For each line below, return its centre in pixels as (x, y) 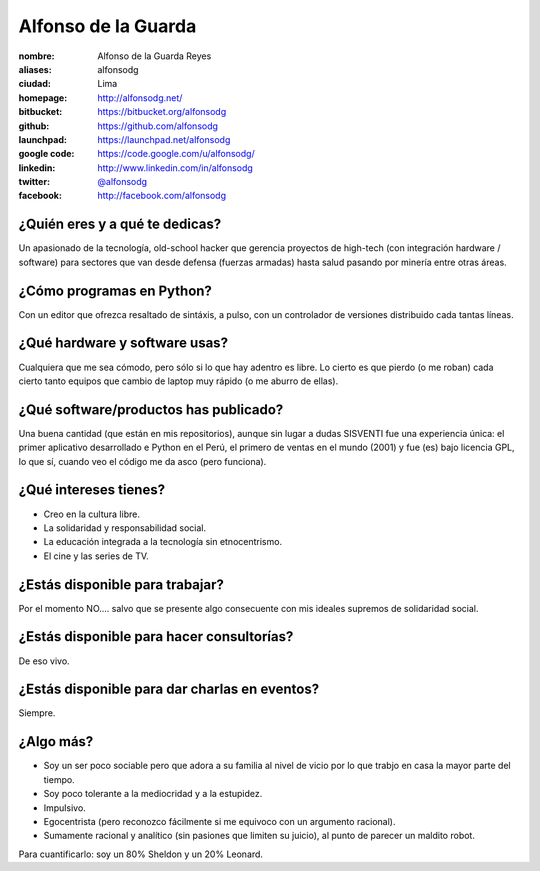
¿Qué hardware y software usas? (123, 343)
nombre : (36, 56)
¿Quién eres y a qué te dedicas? (120, 224)
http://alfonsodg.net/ (140, 97)
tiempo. (59, 779)
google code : (46, 154)
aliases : (35, 69)
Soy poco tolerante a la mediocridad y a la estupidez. (153, 794)
